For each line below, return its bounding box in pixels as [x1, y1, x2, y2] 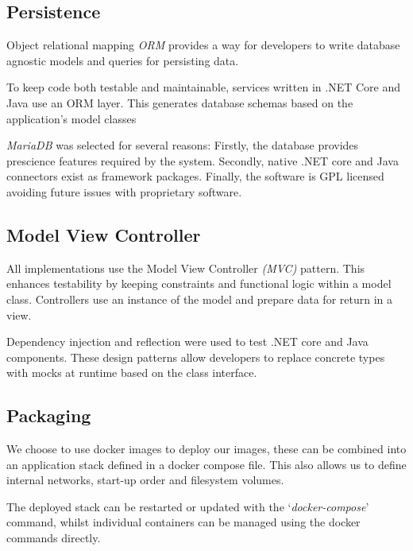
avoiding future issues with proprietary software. [6, 183, 242, 200]
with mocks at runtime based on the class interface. [6, 364, 257, 381]
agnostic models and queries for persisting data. [6, 52, 239, 68]
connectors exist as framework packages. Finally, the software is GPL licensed [6, 168, 384, 184]
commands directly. [6, 530, 101, 546]
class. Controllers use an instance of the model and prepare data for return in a [6, 290, 392, 307]
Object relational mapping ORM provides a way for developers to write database [6, 37, 400, 53]
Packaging [6, 403, 91, 428]
